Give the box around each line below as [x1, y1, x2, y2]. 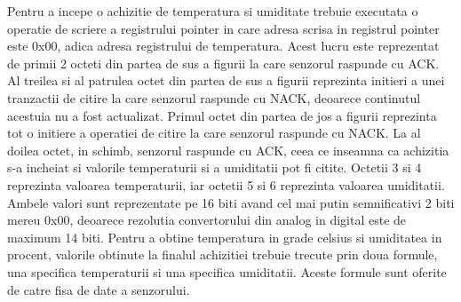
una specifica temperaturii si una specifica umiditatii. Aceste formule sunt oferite [7, 262, 447, 281]
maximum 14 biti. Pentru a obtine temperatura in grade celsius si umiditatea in [7, 227, 442, 246]
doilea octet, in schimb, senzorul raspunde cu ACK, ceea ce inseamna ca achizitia [7, 140, 449, 159]
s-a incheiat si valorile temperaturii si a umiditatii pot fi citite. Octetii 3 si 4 [7, 158, 422, 177]
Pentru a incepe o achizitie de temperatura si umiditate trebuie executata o [7, 2, 418, 20]
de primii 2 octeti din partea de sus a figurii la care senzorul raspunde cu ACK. [7, 53, 440, 72]
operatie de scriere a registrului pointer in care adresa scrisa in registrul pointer [7, 19, 440, 37]
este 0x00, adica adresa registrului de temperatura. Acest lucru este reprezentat [7, 36, 440, 55]
